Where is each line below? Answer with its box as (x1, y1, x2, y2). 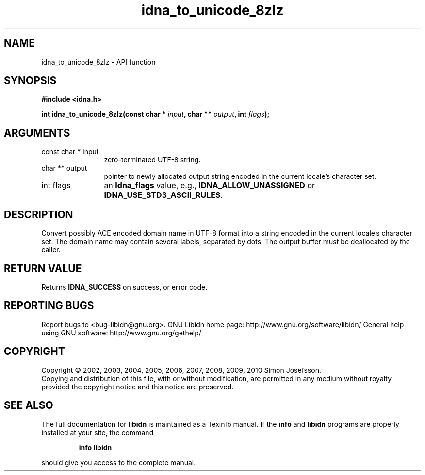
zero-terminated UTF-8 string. (104, 156, 201, 164)
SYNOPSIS (4, 74, 57, 87)
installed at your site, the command (41, 428, 154, 437)
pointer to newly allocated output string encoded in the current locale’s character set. (104, 172, 376, 181)
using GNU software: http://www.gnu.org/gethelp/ (41, 328, 201, 337)
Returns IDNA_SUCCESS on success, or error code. (41, 282, 208, 291)
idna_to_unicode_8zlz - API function (41, 57, 156, 66)
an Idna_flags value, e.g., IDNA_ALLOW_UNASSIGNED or (104, 180, 315, 191)
